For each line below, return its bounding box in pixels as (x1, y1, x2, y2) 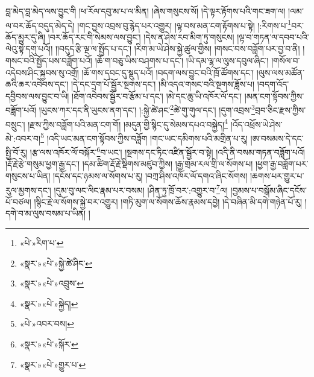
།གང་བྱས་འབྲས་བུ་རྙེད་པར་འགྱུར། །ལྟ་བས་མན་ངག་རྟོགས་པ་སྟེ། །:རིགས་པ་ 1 (77, 17, 292, 31)
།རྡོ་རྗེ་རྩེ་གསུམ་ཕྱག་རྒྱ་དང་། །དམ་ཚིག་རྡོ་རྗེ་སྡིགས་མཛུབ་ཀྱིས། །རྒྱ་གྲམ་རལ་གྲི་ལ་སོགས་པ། (5, 157, 253, 170)
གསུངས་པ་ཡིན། (5, 169, 51, 182)
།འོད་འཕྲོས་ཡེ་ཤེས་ (230, 118, 283, 130)
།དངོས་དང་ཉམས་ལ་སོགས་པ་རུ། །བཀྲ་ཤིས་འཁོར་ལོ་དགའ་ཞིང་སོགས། (52, 169, 248, 182)
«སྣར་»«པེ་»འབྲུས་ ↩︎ (19, 277, 84, 290)
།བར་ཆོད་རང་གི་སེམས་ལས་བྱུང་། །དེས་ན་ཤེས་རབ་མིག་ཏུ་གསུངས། (48, 30, 234, 43)
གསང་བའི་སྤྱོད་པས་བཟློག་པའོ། (5, 54, 92, 67)
